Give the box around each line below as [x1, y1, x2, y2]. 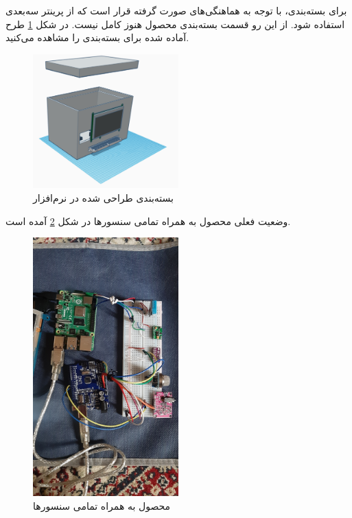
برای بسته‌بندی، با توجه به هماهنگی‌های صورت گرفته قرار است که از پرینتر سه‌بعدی [5, 3, 347, 17]
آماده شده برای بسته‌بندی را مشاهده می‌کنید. [5, 30, 189, 45]
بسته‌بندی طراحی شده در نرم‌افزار [33, 191, 174, 205]
